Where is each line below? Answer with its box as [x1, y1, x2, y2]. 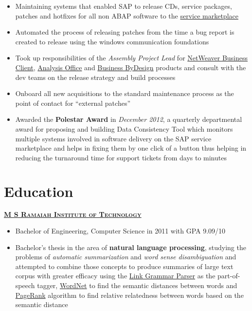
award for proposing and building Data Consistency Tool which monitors [15, 123, 233, 134]
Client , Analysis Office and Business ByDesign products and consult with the [15, 62, 246, 72]
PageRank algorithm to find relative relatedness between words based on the [15, 290, 244, 300]
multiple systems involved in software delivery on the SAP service [15, 133, 212, 143]
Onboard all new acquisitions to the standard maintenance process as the [15, 88, 234, 98]
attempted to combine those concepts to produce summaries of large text [15, 261, 234, 271]
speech [15, 280, 35, 290]
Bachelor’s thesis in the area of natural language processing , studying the [15, 242, 246, 252]
